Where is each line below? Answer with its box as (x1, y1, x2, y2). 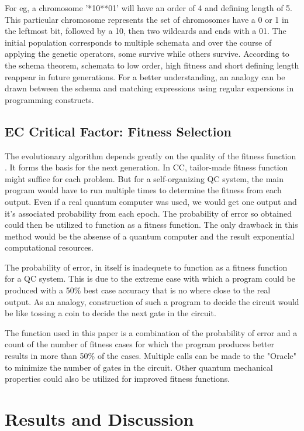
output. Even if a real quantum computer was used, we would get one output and (5, 195, 297, 207)
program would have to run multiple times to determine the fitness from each (5, 184, 282, 196)
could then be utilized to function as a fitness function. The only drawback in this (5, 218, 298, 231)
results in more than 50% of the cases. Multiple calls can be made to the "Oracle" (5, 350, 296, 362)
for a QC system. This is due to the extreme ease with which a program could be (5, 272, 296, 285)
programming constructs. (5, 93, 94, 105)
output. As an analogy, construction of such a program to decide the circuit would (5, 295, 299, 307)
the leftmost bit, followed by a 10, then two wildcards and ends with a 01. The (5, 25, 286, 37)
